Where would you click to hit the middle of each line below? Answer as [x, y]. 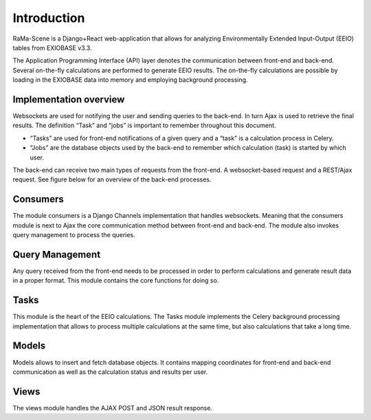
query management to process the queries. [74, 235]
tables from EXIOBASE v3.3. [52, 47]
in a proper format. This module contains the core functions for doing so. [116, 280]
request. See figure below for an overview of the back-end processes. [112, 179]
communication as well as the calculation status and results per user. [110, 372]
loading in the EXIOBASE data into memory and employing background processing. [130, 80]
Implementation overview [69, 99]
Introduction [49, 18]
